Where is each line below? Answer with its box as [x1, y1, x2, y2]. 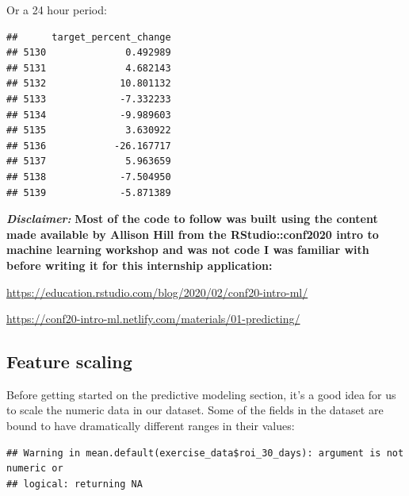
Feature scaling [6, 349, 132, 374]
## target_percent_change [6, 31, 171, 43]
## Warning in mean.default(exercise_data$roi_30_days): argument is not [6, 447, 404, 459]
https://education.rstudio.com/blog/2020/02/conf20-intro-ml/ [6, 283, 308, 300]
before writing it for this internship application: [6, 256, 273, 273]
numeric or [6, 463, 63, 475]
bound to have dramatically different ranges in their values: [6, 417, 295, 434]
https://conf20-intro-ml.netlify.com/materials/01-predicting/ [6, 310, 300, 327]
